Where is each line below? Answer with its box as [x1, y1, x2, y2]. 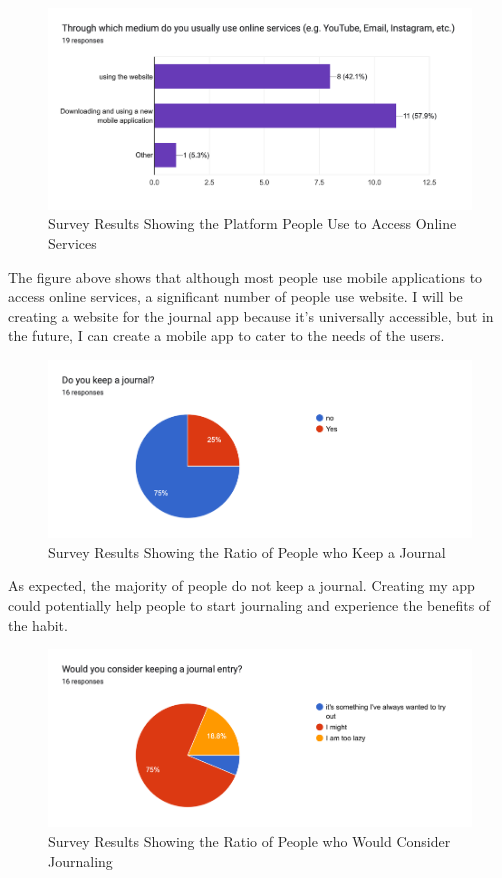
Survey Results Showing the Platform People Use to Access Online [48, 213, 457, 234]
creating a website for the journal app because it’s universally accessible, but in [8, 305, 494, 326]
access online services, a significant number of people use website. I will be [8, 286, 463, 307]
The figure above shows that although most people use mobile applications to [8, 266, 483, 287]
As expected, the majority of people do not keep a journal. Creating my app [8, 575, 475, 596]
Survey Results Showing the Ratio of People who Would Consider [48, 830, 451, 851]
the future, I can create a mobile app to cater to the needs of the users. [8, 325, 445, 346]
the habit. [8, 614, 68, 635]
